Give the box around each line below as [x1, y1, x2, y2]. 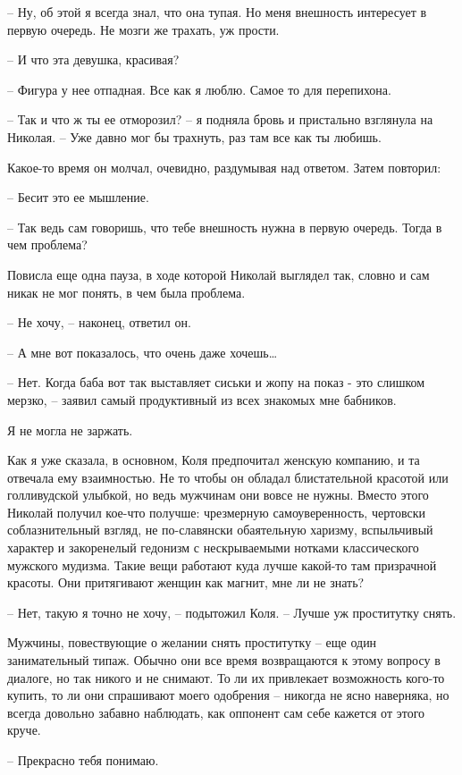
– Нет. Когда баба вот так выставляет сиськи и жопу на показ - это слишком [7, 373, 425, 392]
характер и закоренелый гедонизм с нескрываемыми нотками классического [7, 538, 419, 557]
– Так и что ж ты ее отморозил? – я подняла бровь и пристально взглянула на [7, 110, 433, 129]
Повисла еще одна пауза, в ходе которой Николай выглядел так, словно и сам [7, 265, 430, 283]
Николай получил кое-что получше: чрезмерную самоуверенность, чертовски [7, 502, 425, 521]
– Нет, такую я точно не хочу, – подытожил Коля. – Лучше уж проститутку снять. [7, 602, 457, 621]
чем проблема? [7, 235, 88, 254]
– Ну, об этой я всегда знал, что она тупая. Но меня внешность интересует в [7, 3, 427, 21]
